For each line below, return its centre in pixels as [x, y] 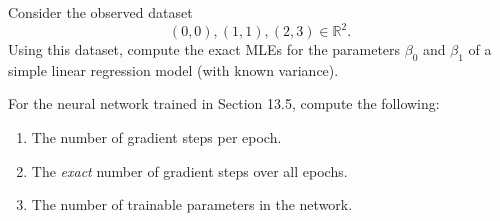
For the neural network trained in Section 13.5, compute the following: [224, 103]
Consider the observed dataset [100, 12]
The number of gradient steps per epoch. [156, 137]
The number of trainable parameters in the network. [192, 204]
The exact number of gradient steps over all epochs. [189, 170]
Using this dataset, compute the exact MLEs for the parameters [204, 49]
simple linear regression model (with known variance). [173, 69]
